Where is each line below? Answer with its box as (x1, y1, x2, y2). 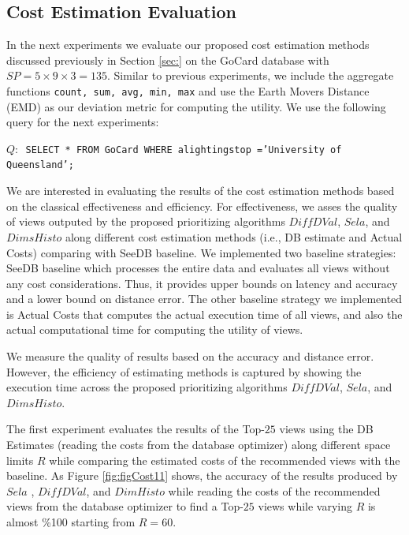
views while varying (258, 498, 353, 514)
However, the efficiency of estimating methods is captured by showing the (6, 363, 362, 380)
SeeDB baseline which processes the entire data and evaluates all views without (6, 260, 390, 276)
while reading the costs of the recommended (168, 482, 381, 499)
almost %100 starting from (6, 514, 136, 530)
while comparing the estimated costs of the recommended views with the (49, 451, 400, 468)
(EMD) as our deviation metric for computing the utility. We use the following (6, 98, 386, 114)
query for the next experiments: (6, 114, 159, 130)
